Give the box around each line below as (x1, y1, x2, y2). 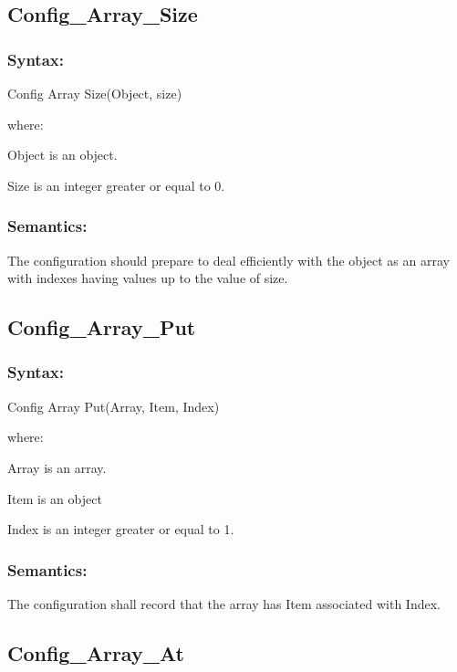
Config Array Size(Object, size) (7, 84, 182, 102)
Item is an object (7, 488, 102, 508)
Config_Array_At (7, 638, 184, 667)
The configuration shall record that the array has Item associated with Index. (7, 593, 441, 613)
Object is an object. (7, 145, 118, 164)
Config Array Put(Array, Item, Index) (7, 396, 220, 415)
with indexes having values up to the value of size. (7, 268, 288, 288)
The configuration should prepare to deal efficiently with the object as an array (7, 250, 450, 269)
